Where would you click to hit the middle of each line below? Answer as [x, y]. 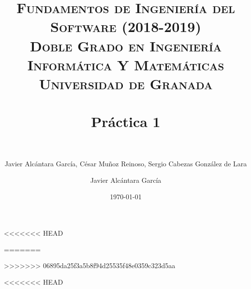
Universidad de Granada [126, 83]
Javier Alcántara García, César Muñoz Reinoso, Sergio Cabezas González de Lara [126, 164]
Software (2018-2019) [126, 26]
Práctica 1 [126, 121]
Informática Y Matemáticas [126, 64]
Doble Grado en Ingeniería [126, 45]
